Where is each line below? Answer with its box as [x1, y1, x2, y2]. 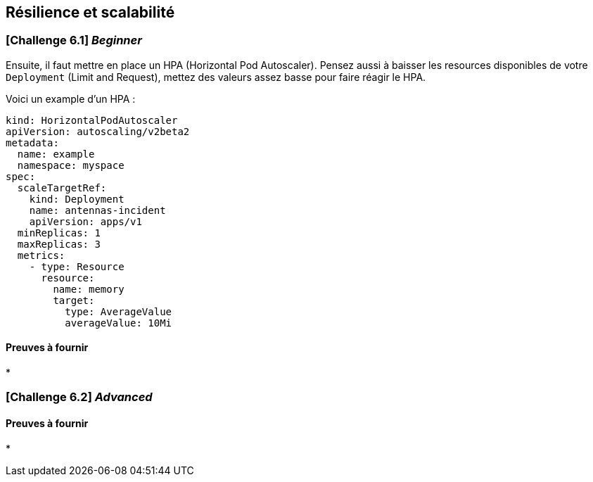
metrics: [17, 249, 65, 261]
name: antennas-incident [29, 204, 166, 216]
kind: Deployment [29, 193, 125, 205]
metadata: [6, 137, 59, 148]
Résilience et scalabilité [6, 4, 175, 21]
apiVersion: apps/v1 [29, 215, 142, 227]
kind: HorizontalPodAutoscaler [6, 114, 178, 126]
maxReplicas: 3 [17, 238, 101, 250]
